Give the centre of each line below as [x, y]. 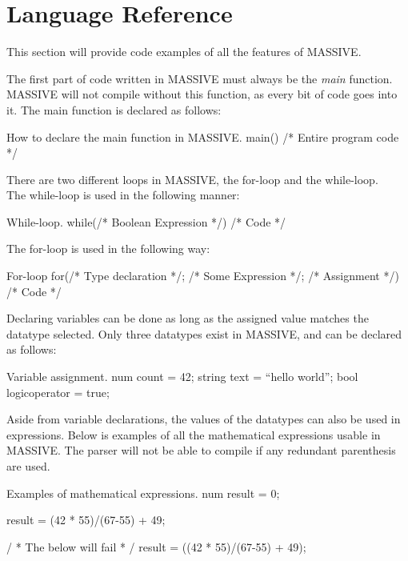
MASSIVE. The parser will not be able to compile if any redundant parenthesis [201, 450]
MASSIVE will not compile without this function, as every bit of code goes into [202, 94]
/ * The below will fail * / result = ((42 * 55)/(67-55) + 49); [156, 546]
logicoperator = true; [58, 392]
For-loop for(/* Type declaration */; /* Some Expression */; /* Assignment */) [203, 276]
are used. [28, 466]
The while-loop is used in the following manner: [123, 195]
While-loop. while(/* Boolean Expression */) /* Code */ [146, 221]
